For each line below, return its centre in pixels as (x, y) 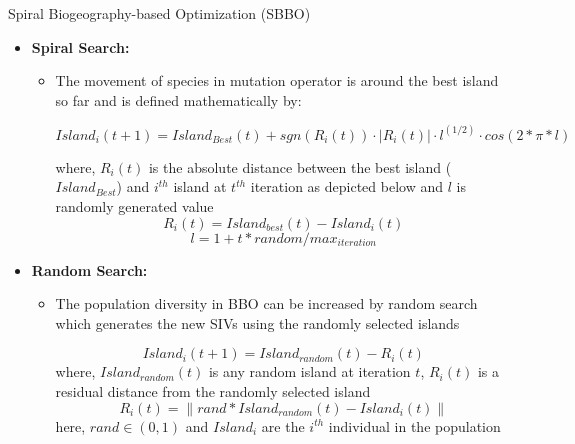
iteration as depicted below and (347, 186)
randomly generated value (134, 206)
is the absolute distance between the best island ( (300, 166)
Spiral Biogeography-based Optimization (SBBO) (159, 13)
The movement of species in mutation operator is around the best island (277, 80)
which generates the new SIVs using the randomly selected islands (257, 322)
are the (283, 425)
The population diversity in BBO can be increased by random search (266, 303)
